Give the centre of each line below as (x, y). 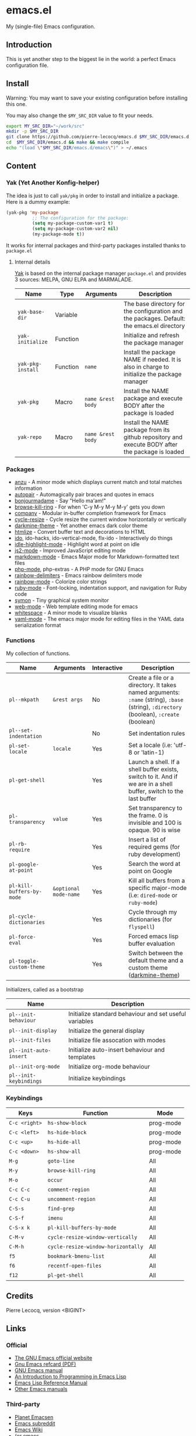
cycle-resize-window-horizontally (95, 1246)
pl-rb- (18, 844)
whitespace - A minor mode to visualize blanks (71, 613)
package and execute (153, 398)
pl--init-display (33, 1031)
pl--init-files (30, 1040)
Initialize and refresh (151, 335)
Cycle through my (153, 912)
